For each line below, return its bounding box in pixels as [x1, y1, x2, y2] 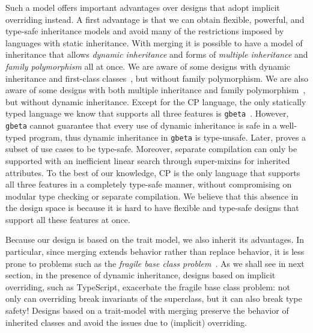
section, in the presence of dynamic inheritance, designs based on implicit [5, 269, 276, 281]
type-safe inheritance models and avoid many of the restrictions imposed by [5, 25, 284, 37]
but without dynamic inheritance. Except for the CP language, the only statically [5, 95, 306, 108]
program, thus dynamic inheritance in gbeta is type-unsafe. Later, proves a [29, 130, 306, 143]
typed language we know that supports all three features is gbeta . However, [5, 107, 289, 120]
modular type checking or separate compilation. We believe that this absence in [5, 189, 299, 202]
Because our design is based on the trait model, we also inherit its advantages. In [5, 233, 305, 246]
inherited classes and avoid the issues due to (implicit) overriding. [5, 316, 247, 328]
